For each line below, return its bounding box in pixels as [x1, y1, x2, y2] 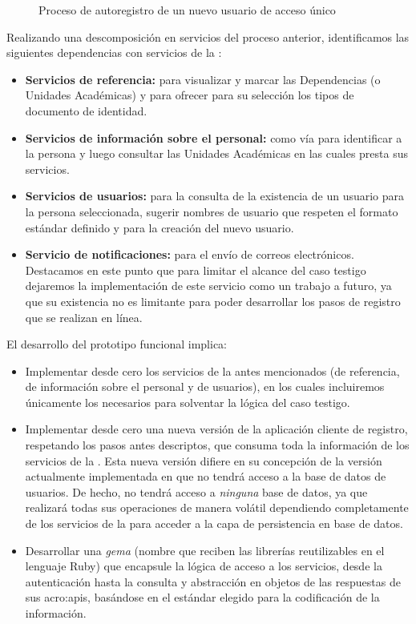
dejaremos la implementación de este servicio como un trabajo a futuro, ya [25, 277, 392, 294]
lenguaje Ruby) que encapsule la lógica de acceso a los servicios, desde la [25, 558, 382, 574]
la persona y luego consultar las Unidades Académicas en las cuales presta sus [25, 145, 409, 162]
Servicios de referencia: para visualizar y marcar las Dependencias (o [25, 70, 381, 87]
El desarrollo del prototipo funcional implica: [6, 336, 228, 352]
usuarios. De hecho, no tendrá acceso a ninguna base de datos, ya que [25, 483, 368, 500]
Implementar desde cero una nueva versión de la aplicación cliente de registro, [25, 421, 408, 437]
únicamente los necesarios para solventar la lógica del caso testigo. [25, 393, 350, 410]
